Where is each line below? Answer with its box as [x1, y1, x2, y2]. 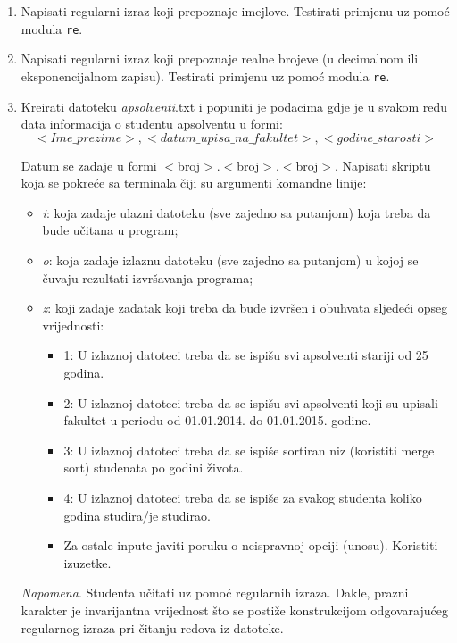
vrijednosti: [42, 315, 104, 334]
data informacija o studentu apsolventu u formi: [21, 114, 283, 133]
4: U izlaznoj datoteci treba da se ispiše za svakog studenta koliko [63, 489, 422, 506]
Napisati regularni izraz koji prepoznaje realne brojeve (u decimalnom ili [21, 49, 419, 68]
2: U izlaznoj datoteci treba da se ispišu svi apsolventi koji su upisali [63, 393, 438, 412]
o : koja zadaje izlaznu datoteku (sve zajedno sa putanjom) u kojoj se [42, 251, 419, 270]
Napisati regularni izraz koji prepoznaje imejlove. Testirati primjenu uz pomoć [21, 2, 450, 20]
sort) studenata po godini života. [63, 458, 244, 477]
